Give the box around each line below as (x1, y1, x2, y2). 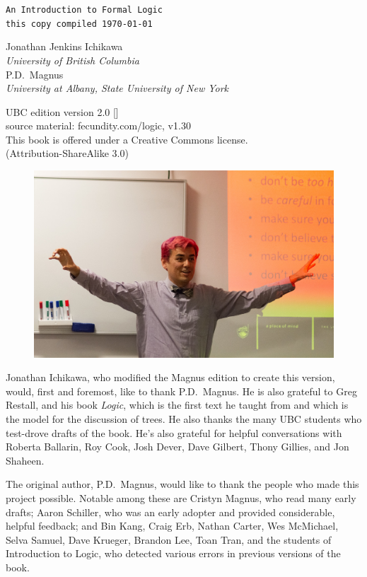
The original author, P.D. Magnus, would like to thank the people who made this (6, 477, 359, 491)
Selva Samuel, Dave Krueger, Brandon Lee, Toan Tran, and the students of (6, 532, 332, 547)
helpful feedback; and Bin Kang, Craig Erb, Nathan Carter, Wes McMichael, (6, 518, 339, 533)
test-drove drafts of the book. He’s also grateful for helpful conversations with (6, 425, 342, 440)
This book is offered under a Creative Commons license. (6, 132, 248, 146)
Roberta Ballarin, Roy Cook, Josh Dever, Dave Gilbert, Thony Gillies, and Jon (6, 439, 349, 454)
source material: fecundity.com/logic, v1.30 (6, 118, 191, 133)
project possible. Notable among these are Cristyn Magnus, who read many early (6, 490, 356, 505)
